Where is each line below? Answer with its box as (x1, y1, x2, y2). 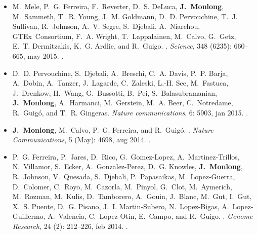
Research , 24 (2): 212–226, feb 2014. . (12, 220, 128, 231)
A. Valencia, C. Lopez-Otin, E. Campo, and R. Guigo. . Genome (48, 211, 253, 221)
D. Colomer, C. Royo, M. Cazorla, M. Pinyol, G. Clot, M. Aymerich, (12, 181, 232, 191)
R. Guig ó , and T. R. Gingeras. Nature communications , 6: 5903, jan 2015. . (12, 107, 248, 117)
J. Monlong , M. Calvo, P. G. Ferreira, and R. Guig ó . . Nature (12, 124, 213, 135)
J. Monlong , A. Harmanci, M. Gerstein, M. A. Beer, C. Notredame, (12, 97, 233, 108)
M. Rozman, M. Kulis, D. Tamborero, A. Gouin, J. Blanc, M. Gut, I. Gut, (12, 191, 252, 202)
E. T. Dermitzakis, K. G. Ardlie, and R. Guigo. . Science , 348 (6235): (12, 41, 232, 51)
